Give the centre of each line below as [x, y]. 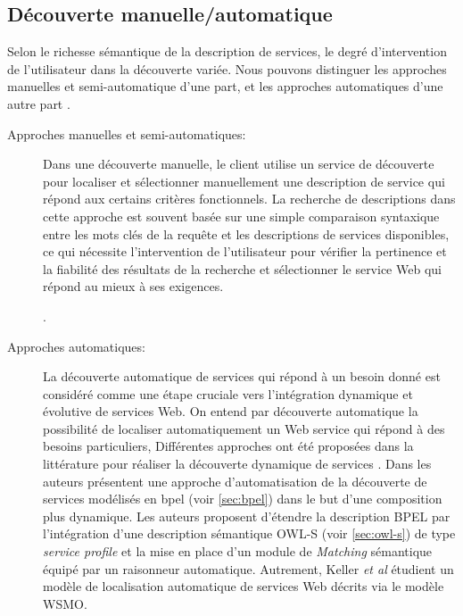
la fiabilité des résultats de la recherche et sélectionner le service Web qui [242, 268]
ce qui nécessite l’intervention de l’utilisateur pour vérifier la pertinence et [245, 251]
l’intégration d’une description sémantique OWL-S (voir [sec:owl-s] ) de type [249, 533]
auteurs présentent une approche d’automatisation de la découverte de [235, 481]
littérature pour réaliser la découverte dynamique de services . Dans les [237, 464]
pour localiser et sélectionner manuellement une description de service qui [244, 181]
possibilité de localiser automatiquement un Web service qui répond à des [244, 428]
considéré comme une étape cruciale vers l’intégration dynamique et [228, 393]
